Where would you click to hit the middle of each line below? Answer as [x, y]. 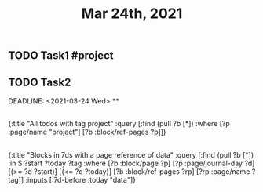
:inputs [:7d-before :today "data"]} [80, 179]
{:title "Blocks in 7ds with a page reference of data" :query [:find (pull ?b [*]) [131, 154]
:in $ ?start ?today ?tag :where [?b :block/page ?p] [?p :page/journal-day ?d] [131, 163]
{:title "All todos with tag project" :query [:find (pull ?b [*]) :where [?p [119, 124]
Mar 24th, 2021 [132, 14]
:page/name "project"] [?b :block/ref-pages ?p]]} [87, 132]
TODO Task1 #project [61, 56]
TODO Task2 [40, 82]
